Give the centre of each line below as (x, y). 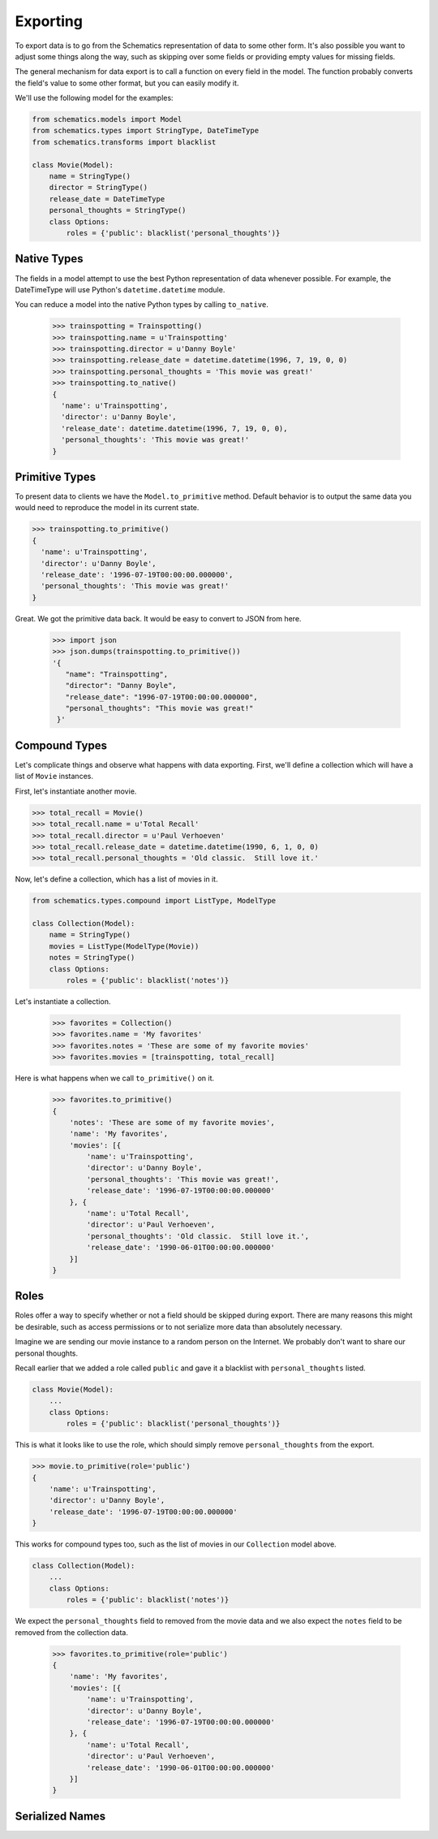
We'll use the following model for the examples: (94, 98)
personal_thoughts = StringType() (118, 210)
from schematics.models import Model (107, 119)
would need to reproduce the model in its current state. (107, 508)
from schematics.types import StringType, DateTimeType (146, 131)
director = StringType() (99, 188)
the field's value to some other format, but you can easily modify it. (127, 83)
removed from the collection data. (72, 1632)
